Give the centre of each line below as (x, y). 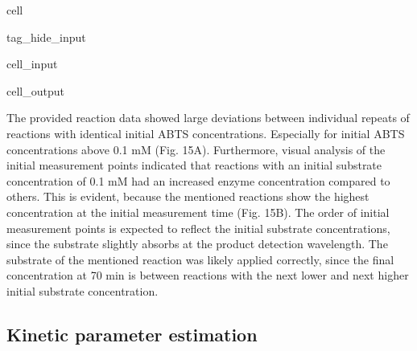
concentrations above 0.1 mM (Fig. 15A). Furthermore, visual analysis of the (196, 149)
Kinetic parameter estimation (132, 334)
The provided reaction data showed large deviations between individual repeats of (208, 118)
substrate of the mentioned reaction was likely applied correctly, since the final (200, 259)
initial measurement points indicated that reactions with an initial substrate (194, 165)
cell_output (35, 90)
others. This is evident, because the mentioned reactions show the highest (188, 196)
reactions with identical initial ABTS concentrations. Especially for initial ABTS (206, 133)
